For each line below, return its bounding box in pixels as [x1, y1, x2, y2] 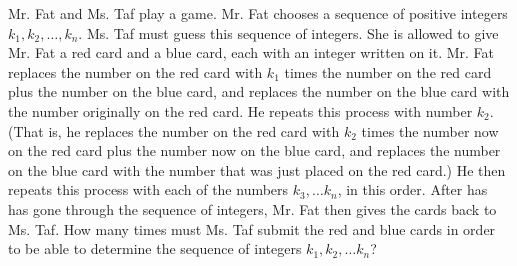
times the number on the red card [284, 61, 492, 82]
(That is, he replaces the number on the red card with [8, 120, 340, 141]
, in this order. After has [337, 179, 488, 200]
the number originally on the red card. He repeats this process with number [8, 100, 473, 121]
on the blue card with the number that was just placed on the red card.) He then [8, 159, 506, 180]
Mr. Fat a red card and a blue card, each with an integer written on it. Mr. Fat [8, 42, 495, 63]
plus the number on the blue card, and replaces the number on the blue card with [8, 81, 510, 102]
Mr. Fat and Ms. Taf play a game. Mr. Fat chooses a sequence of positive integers [8, 3, 508, 23]
